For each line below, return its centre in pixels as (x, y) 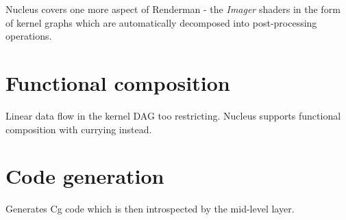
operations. (29, 36)
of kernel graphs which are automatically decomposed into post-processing (161, 22)
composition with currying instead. (79, 129)
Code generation (85, 176)
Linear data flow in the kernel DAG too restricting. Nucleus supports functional (173, 115)
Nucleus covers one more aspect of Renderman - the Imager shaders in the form (173, 9)
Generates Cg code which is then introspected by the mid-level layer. (150, 209)
